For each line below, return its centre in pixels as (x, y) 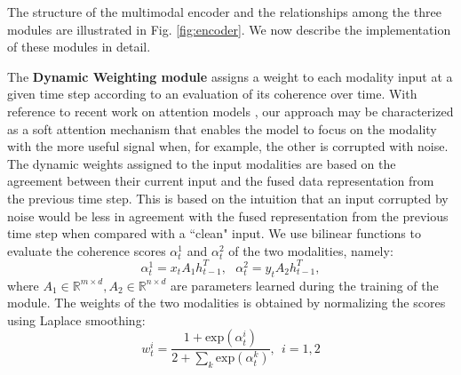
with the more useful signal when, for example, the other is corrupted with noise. (228, 146)
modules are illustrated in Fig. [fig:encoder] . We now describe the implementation (229, 29)
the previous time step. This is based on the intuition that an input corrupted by (228, 198)
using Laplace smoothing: (76, 319)
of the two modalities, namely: (311, 250)
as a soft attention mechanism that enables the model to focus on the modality (222, 128)
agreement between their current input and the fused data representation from (221, 181)
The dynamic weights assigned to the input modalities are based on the (202, 163)
